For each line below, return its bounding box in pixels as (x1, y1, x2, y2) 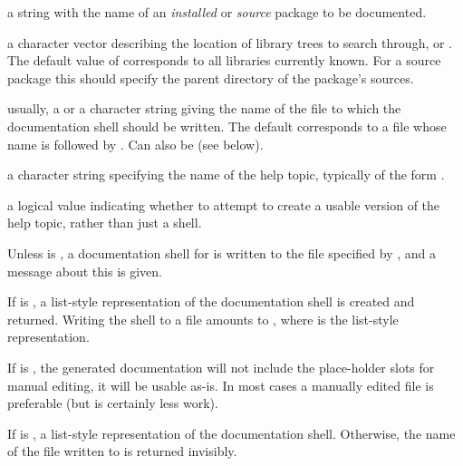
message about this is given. (7, 261, 163, 280)
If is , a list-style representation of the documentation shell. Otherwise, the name (7, 423, 456, 442)
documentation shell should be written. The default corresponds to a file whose (7, 116, 447, 135)
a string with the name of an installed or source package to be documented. (7, 3, 427, 21)
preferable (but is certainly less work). (7, 393, 218, 413)
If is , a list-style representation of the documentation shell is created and (7, 292, 415, 311)
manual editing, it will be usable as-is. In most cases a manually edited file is (7, 375, 434, 394)
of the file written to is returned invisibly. (7, 442, 237, 461)
